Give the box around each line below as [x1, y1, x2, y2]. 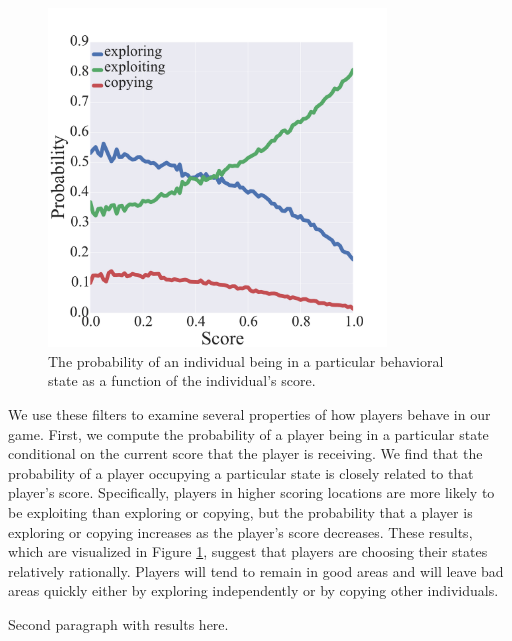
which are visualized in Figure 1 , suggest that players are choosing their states [8, 541, 488, 562]
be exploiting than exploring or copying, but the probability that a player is [8, 501, 473, 522]
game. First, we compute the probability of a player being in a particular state [8, 423, 489, 444]
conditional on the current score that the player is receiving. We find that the [8, 443, 483, 464]
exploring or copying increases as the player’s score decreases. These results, [8, 521, 473, 542]
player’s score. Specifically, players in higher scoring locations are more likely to [8, 482, 495, 503]
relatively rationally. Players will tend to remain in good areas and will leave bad [8, 560, 504, 581]
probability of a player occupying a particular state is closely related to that [8, 462, 474, 483]
